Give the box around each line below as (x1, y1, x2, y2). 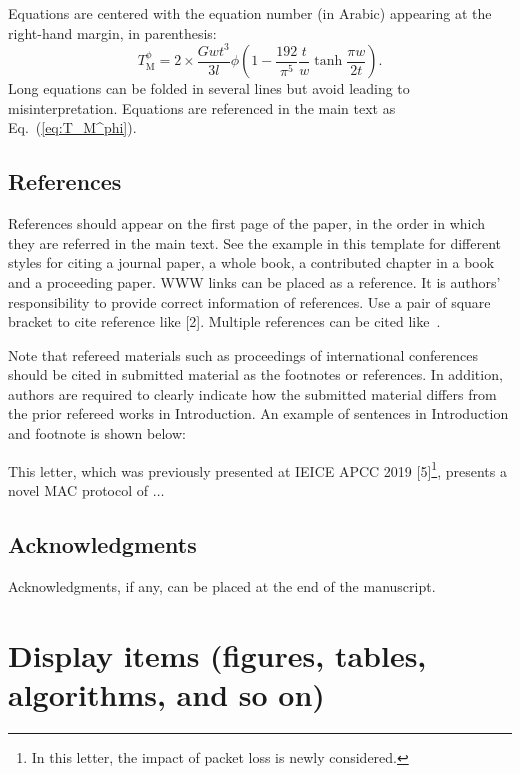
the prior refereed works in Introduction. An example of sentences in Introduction (8, 403, 509, 424)
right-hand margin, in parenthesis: (8, 22, 217, 43)
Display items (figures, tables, (8, 634, 427, 675)
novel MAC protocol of (8, 479, 149, 500)
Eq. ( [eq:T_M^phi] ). (8, 117, 137, 138)
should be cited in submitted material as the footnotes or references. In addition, (8, 364, 503, 385)
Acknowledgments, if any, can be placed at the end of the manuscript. (8, 575, 436, 596)
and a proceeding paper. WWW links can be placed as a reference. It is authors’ (8, 271, 501, 292)
